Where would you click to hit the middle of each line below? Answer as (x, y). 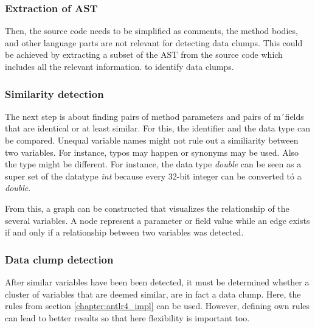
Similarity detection (54, 93)
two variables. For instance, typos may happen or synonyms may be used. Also (152, 152)
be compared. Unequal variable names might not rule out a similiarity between (152, 140)
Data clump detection (59, 259)
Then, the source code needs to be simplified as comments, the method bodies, (151, 31)
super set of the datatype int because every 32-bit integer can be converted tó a (153, 176)
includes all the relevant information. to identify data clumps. (119, 66)
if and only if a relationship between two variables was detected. (124, 232)
